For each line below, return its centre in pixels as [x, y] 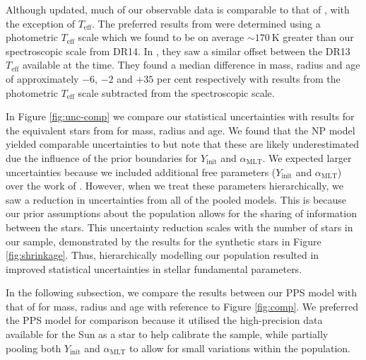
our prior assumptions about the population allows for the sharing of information [181, 213]
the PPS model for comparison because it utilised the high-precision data [164, 320]
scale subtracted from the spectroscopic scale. [176, 92]
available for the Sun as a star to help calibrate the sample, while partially [167, 334]
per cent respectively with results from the [249, 78]
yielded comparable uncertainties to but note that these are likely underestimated [183, 144]
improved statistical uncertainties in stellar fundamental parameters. [154, 268]
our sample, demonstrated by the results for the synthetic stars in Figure [164, 241]
